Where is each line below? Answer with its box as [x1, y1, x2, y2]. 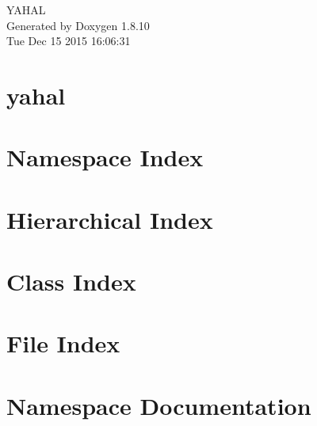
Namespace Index [6, 141, 204, 173]
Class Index [6, 265, 136, 298]
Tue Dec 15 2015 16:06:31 [6, 32, 131, 49]
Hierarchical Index [6, 203, 213, 235]
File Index [6, 327, 120, 359]
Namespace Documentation [6, 389, 311, 421]
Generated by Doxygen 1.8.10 [6, 17, 150, 33]
